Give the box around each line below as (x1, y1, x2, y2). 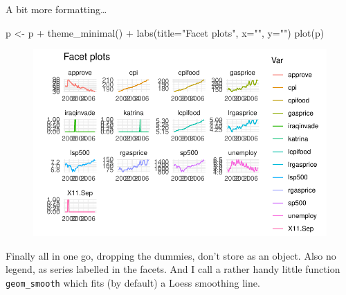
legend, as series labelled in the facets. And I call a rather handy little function (6, 262, 340, 276)
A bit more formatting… (6, 2, 107, 16)
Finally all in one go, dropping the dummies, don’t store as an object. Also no (6, 248, 336, 262)
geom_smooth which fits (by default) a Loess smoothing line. (6, 275, 260, 289)
